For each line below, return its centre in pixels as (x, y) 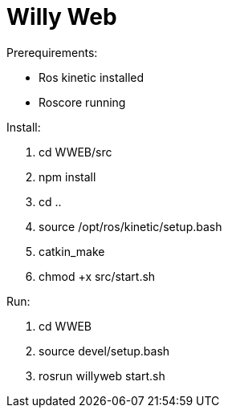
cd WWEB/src (75, 152)
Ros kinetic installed (92, 77)
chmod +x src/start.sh (97, 276)
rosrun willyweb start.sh (102, 375)
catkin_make (72, 251)
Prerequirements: (52, 52)
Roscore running (82, 102)
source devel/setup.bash (104, 351)
